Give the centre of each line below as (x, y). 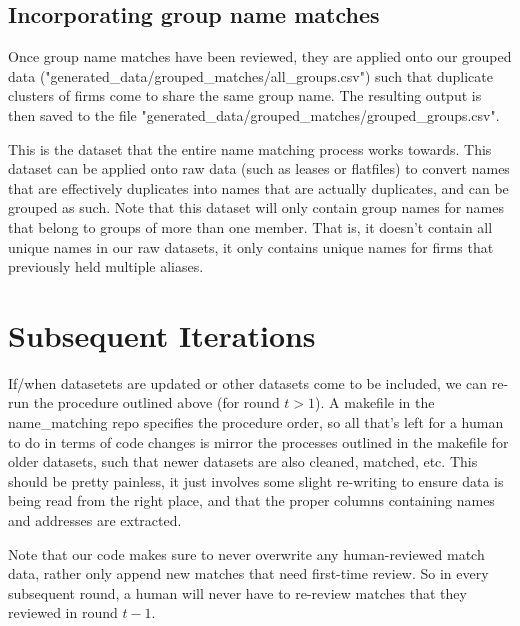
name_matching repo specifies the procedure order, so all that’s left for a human (256, 422)
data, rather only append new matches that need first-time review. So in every (248, 573)
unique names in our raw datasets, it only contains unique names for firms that (251, 246)
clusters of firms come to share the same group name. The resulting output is (245, 95)
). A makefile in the (375, 402)
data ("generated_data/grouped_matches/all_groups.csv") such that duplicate (250, 75)
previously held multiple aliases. (106, 266)
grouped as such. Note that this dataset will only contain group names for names (256, 207)
